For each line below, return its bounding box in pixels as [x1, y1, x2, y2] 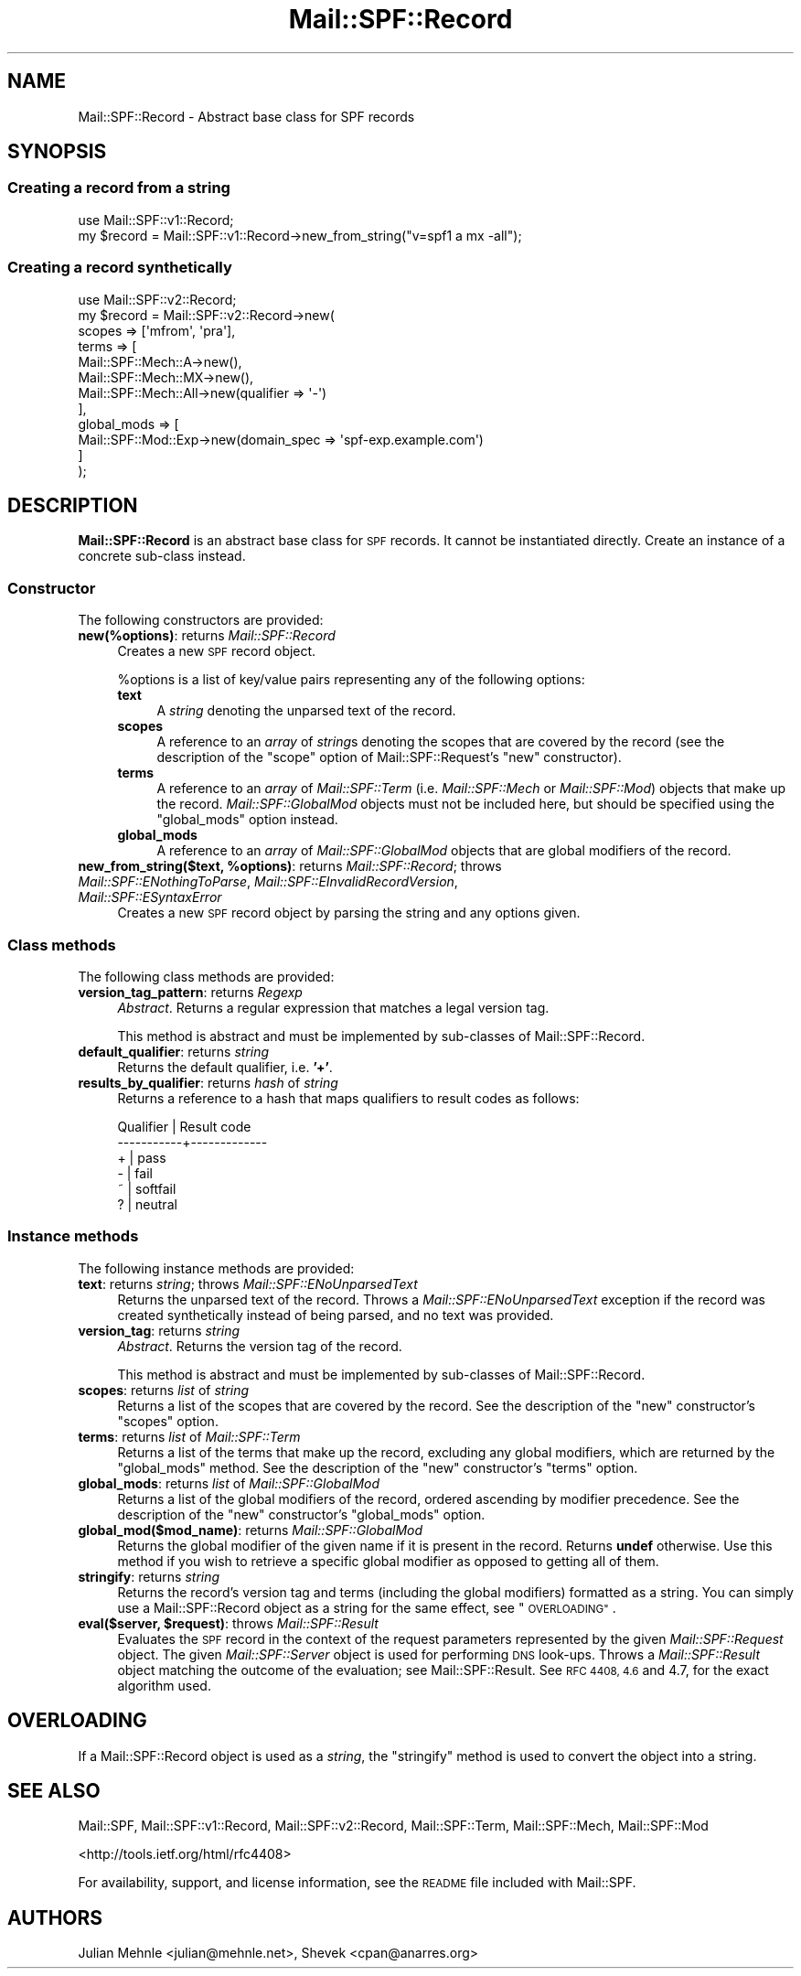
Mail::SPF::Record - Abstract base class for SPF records [78, 108, 415, 124]
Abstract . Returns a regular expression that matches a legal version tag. [117, 999, 550, 1015]
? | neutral [117, 1196, 177, 1212]
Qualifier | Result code [117, 1118, 251, 1134]
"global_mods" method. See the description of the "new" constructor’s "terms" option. [117, 1459, 638, 1476]
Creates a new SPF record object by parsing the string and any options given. [117, 905, 581, 921]
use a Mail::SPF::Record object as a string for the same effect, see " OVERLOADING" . [117, 1599, 616, 1616]
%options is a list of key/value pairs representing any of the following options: [117, 671, 585, 688]
